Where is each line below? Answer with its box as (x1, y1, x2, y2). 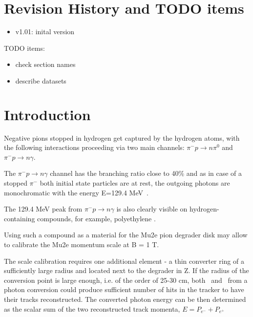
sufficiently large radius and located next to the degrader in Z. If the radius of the (4, 265, 249, 275)
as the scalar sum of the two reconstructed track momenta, (4, 303, 180, 314)
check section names (15, 59, 76, 69)
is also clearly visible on (116, 204, 188, 214)
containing (4, 213, 35, 223)
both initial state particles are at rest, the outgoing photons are (40, 178, 230, 188)
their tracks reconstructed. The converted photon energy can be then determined (4, 294, 246, 304)
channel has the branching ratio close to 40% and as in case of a (50, 168, 242, 178)
